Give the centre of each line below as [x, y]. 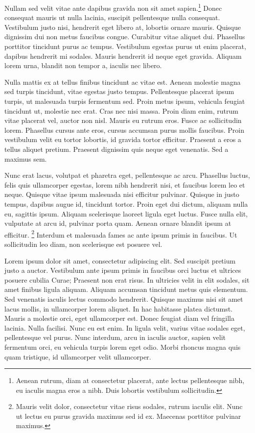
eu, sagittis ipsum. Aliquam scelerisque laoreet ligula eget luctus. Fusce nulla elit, [126, 213]
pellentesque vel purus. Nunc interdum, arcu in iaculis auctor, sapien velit [115, 337]
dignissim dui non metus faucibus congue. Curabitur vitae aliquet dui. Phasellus [125, 36]
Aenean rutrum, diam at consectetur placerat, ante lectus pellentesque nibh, [130, 380]
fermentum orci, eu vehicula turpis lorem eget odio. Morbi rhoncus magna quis [123, 347]
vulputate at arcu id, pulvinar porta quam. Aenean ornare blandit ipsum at [118, 223]
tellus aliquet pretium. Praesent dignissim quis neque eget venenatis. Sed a [116, 149]
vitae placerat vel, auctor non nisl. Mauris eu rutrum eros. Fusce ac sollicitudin [123, 120]
